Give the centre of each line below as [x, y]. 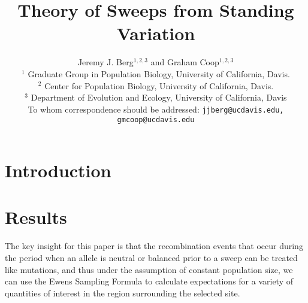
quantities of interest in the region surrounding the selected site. [123, 293]
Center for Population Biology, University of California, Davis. [159, 85]
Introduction [58, 170]
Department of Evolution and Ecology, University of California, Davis [159, 97]
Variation [156, 33]
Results [36, 217]
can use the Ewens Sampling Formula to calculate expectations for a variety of [149, 281]
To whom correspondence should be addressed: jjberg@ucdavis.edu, [156, 109]
